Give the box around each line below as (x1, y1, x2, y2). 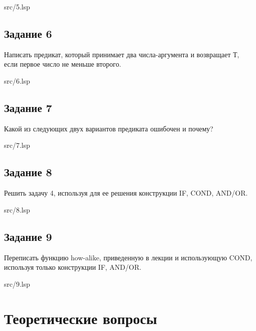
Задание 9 (4, 228, 52, 244)
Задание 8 (4, 164, 52, 180)
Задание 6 (4, 25, 52, 41)
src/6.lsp (4, 75, 30, 86)
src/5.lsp (4, 1, 30, 11)
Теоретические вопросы (4, 308, 157, 328)
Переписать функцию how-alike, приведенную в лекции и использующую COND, (4, 252, 253, 262)
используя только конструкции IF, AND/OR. (4, 262, 141, 272)
